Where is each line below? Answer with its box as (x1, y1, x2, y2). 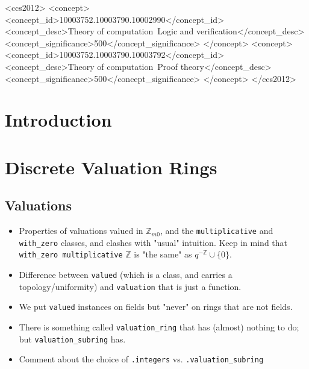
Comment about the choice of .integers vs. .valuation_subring (19, 353, 264, 365)
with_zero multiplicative (19, 251, 123, 260)
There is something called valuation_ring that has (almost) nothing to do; (19, 321, 299, 333)
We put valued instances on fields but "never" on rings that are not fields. (19, 300, 293, 313)
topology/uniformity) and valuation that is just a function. (19, 280, 242, 292)
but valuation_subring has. (19, 332, 126, 345)
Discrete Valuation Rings (5, 154, 217, 179)
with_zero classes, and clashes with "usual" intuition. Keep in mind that (19, 236, 288, 248)
